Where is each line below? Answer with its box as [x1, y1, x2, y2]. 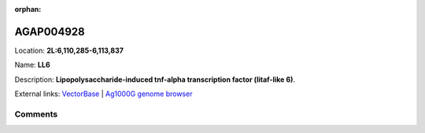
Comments [14, 109, 58, 120]
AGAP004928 [14, 24, 86, 39]
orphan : [14, 5, 42, 13]
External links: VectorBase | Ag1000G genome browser [14, 89, 193, 98]
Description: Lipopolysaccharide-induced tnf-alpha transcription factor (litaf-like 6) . [14, 75, 295, 84]
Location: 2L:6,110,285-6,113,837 [14, 46, 124, 55]
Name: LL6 [14, 60, 50, 70]
